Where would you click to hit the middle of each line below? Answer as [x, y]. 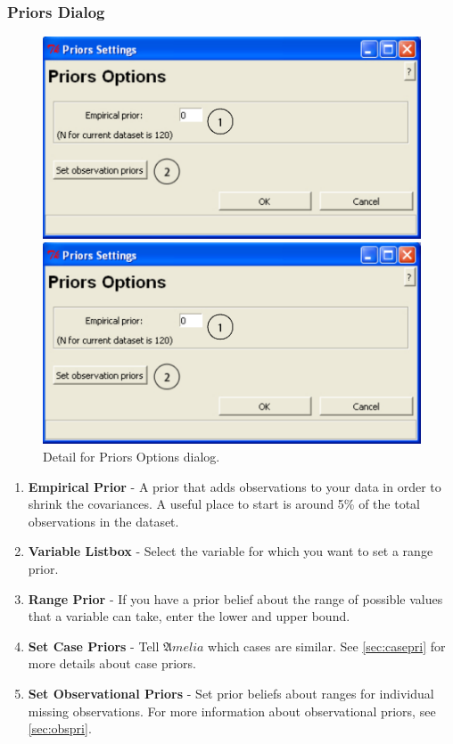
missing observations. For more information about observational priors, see [232, 711]
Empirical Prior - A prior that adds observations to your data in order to [235, 486]
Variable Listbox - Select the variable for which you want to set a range [231, 551]
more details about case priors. [112, 663]
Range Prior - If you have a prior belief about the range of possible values [235, 598]
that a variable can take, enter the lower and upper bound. [189, 616]
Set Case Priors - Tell [94, 646]
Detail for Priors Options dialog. [132, 457]
